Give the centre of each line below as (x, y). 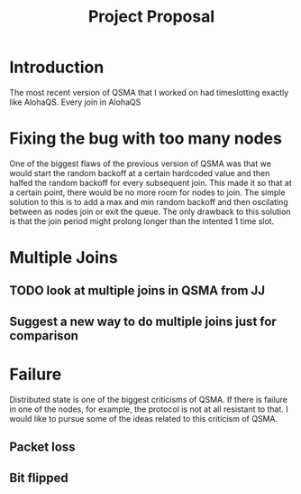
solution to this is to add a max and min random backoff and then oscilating (149, 201)
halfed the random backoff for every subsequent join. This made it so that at (151, 182)
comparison (44, 336)
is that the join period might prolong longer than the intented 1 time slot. (142, 221)
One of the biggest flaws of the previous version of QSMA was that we (141, 163)
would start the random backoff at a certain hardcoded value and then (140, 172)
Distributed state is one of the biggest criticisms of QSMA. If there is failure (149, 399)
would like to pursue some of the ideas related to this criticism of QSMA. (143, 418)
